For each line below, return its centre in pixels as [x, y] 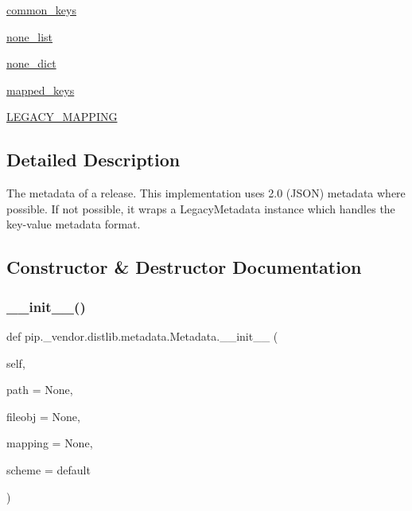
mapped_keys [41, 90]
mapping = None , [50, 443]
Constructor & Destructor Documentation [184, 267]
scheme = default [49, 469]
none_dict [31, 63]
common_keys [41, 10]
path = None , [40, 390]
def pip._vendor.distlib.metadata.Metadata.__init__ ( [142, 335]
